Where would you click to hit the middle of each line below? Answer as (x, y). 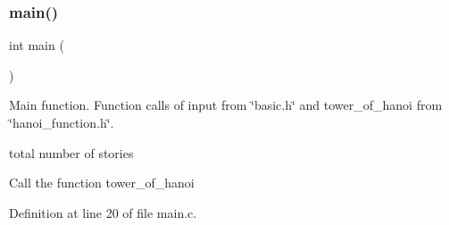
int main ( (37, 45)
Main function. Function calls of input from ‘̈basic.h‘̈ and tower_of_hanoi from (226, 105)
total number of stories (71, 152)
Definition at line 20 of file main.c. (103, 212)
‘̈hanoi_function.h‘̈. (62, 122)
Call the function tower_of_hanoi (102, 183)
